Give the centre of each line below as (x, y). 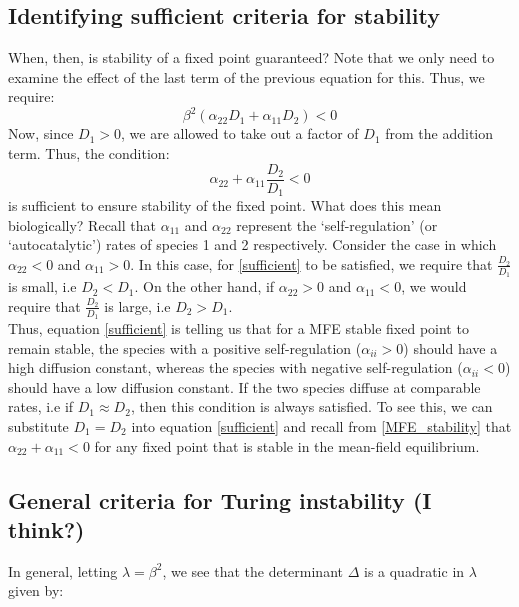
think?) (46, 528)
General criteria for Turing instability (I (220, 499)
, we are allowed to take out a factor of (240, 133)
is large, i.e (137, 305)
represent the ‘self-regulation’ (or (337, 224)
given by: (36, 590)
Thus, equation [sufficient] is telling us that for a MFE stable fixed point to (238, 328)
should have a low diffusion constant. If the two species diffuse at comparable (244, 386)
